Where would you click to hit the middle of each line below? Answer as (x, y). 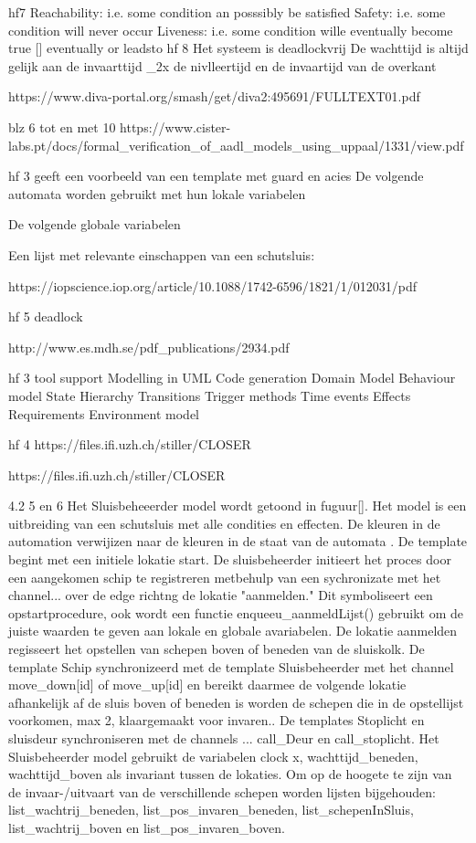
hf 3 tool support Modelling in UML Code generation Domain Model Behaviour (232, 378)
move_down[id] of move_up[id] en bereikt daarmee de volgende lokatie (207, 685)
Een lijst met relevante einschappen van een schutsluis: (162, 254)
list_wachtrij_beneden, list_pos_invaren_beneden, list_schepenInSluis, (211, 810)
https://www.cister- (175, 126)
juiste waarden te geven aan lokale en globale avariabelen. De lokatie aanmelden (233, 631)
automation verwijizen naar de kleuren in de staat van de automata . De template (238, 541)
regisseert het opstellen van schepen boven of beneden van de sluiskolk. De (217, 649)
